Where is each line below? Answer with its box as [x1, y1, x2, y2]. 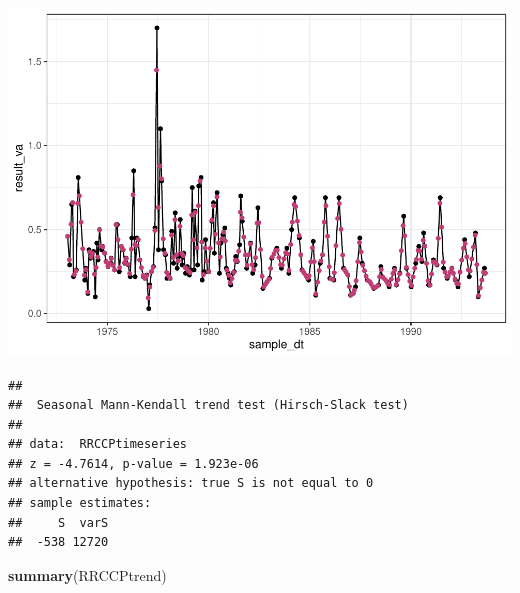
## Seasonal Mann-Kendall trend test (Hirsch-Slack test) [8, 398, 409, 413]
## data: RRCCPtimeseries [8, 437, 187, 452]
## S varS [8, 515, 109, 530]
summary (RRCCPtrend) [8, 564, 167, 585]
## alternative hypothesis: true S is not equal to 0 [8, 476, 374, 491]
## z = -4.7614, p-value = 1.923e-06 [8, 456, 259, 471]
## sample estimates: [8, 496, 152, 511]
